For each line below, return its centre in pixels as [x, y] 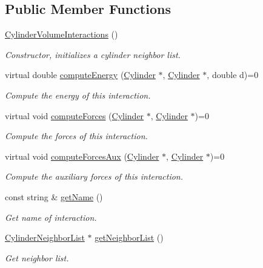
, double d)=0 [233, 75]
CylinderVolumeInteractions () [62, 34]
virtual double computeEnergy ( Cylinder [80, 75]
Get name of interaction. [51, 217]
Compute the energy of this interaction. [78, 95]
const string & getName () [54, 196]
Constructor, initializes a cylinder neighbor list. [93, 54]
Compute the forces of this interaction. [76, 136]
